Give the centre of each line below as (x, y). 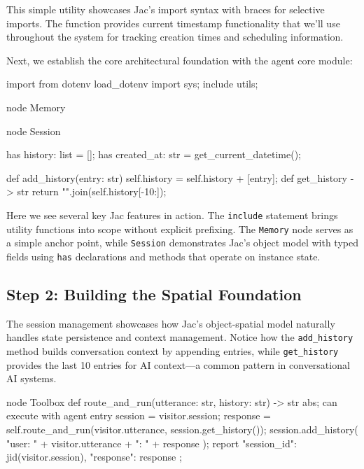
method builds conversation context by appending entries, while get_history (173, 351)
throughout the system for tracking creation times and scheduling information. (175, 37)
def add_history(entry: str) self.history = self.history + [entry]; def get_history (177, 177)
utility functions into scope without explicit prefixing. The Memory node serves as (180, 229)
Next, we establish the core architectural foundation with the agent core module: (180, 60)
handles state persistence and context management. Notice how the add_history (180, 337)
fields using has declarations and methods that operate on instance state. (163, 256)
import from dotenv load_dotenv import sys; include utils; (132, 84)
